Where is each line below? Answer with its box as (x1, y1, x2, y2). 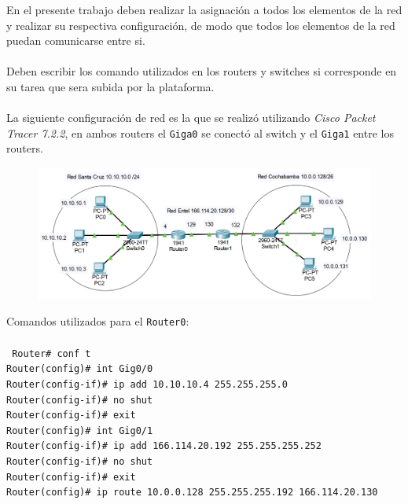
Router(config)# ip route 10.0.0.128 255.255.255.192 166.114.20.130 (6, 487, 378, 498)
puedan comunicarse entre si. (6, 32, 145, 49)
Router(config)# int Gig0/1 (6, 425, 153, 436)
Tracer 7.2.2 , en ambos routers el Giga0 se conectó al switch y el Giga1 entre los (6, 124, 394, 141)
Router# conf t (12, 348, 91, 359)
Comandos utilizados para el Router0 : (6, 313, 189, 329)
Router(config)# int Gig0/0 (6, 363, 153, 375)
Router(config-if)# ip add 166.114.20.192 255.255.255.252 (6, 440, 322, 452)
